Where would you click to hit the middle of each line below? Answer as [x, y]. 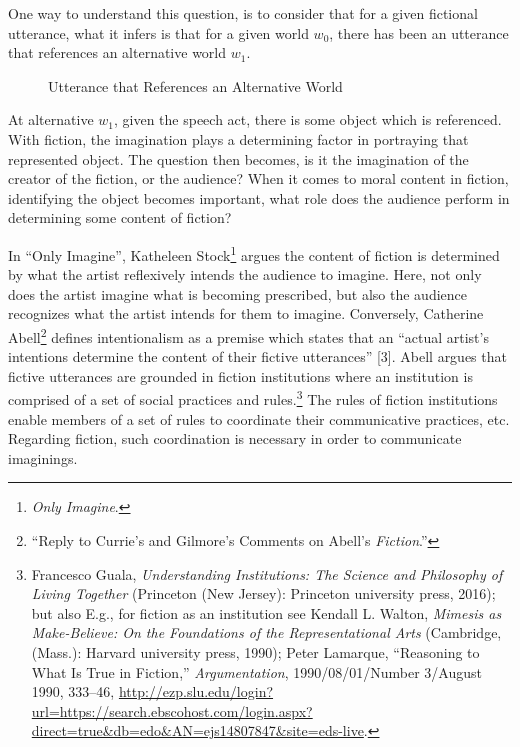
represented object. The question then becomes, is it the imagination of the [238, 158]
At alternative [51, 119]
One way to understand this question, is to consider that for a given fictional [243, 13]
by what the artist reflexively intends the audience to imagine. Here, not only [245, 274]
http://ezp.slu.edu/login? [196, 691]
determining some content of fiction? [120, 217]
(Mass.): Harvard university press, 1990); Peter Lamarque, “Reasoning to [255, 652]
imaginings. [43, 457]
